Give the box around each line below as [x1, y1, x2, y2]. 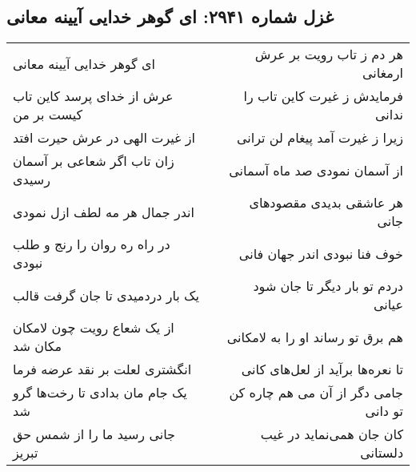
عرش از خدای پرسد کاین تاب [13, 87, 174, 106]
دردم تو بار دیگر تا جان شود [253, 276, 403, 296]
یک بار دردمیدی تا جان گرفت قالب [13, 285, 199, 305]
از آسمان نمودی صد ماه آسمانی [229, 160, 403, 180]
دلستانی [360, 443, 403, 462]
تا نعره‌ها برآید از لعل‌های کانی [241, 360, 403, 379]
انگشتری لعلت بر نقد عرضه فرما [13, 360, 192, 379]
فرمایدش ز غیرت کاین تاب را [243, 87, 403, 106]
